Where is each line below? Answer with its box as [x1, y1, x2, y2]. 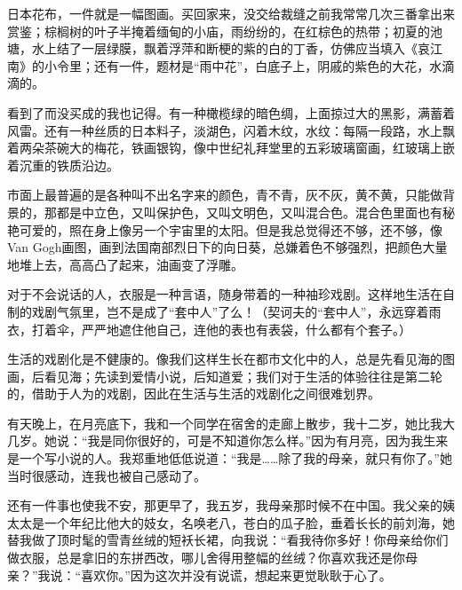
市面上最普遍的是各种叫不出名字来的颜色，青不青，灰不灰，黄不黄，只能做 [7, 185, 442, 204]
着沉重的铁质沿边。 [7, 155, 119, 174]
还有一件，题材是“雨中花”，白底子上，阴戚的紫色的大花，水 [93, 56, 442, 75]
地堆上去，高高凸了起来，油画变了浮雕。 [7, 255, 243, 273]
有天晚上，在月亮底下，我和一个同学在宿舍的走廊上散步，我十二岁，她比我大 [7, 413, 455, 432]
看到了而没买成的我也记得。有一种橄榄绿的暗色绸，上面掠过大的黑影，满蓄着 [7, 103, 455, 122]
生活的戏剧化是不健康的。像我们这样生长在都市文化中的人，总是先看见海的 [7, 350, 442, 368]
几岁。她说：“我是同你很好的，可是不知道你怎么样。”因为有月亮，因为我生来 [7, 431, 449, 450]
